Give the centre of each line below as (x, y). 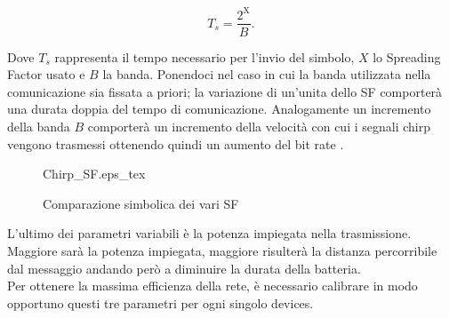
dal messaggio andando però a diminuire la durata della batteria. (184, 268)
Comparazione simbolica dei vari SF (141, 203)
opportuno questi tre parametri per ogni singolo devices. (160, 302)
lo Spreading (407, 56)
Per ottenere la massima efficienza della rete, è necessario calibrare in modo (212, 286)
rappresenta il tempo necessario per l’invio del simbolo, (204, 56)
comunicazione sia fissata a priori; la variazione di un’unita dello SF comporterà (225, 91)
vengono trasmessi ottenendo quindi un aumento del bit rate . (176, 143)
